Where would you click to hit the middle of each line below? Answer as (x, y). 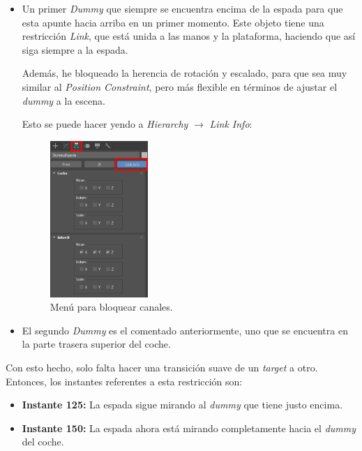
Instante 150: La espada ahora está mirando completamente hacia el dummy (189, 428)
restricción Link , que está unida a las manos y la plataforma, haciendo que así (189, 36)
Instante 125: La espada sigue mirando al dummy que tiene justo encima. (182, 405)
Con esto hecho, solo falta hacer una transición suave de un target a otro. (162, 367)
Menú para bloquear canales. (111, 307)
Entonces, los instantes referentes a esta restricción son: (124, 381)
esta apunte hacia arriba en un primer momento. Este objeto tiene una (173, 22)
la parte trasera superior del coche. (96, 344)
